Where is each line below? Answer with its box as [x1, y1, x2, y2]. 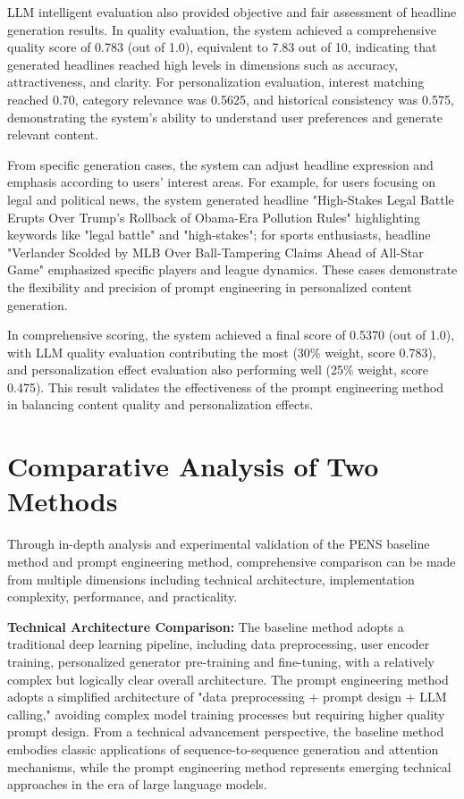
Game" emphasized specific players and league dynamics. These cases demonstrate [7, 260, 458, 279]
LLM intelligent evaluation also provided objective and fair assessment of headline [7, 3, 457, 21]
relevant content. [7, 125, 98, 144]
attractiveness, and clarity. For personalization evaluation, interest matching [7, 72, 425, 91]
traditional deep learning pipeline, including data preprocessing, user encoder [7, 635, 430, 653]
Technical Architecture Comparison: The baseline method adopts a [7, 617, 404, 635]
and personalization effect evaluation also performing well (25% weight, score [7, 360, 428, 379]
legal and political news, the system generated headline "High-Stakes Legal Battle [7, 189, 454, 208]
